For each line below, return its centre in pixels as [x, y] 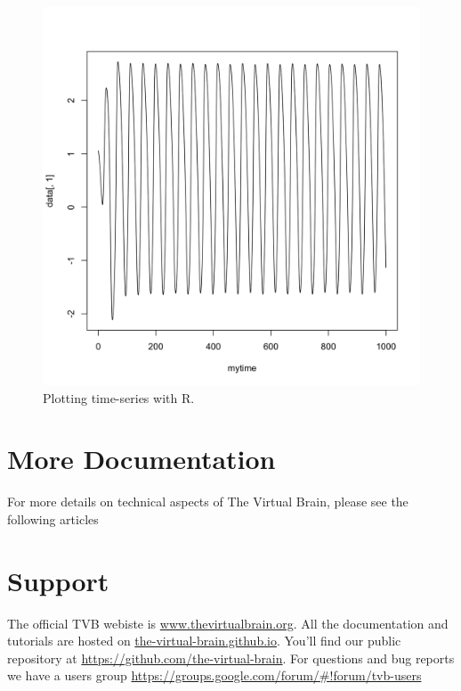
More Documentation [142, 459]
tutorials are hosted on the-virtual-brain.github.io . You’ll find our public [204, 641]
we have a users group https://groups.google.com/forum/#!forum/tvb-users [214, 675]
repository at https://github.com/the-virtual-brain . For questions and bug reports [231, 658]
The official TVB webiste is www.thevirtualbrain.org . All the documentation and [228, 623]
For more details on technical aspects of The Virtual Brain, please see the [208, 502]
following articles [53, 518]
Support [58, 580]
